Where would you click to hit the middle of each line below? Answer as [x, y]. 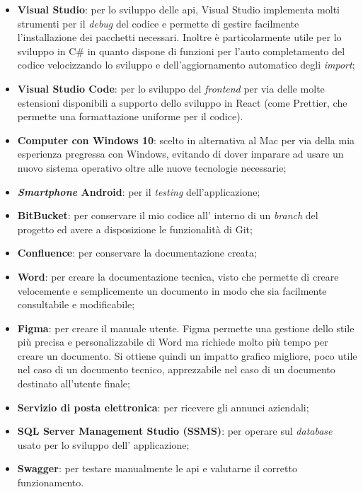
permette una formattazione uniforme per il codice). [130, 116]
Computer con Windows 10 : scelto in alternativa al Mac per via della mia [186, 140]
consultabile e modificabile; [76, 304]
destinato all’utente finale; [74, 383]
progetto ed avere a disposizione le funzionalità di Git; [135, 229]
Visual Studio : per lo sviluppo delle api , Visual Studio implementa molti [178, 9]
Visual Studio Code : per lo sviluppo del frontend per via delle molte [171, 88]
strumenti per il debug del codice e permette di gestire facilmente [158, 23]
